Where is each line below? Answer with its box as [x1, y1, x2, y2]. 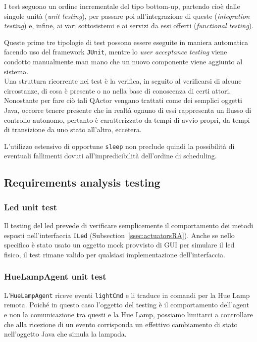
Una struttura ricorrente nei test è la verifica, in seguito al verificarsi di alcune [4, 76, 242, 86]
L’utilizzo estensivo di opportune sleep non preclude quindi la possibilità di [4, 141, 235, 151]
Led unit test [4, 200, 57, 213]
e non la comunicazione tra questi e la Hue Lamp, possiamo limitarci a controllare [4, 309, 253, 319]
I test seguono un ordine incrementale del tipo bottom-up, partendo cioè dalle [4, 1, 240, 11]
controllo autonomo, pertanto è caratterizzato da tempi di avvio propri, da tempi [4, 114, 250, 125]
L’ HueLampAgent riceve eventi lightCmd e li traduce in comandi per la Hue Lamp [4, 290, 250, 300]
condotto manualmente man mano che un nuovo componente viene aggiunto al [4, 56, 243, 67]
